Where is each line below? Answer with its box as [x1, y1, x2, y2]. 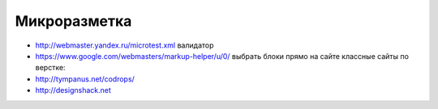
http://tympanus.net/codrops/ [35, 73, 135, 84]
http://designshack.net [35, 86, 111, 95]
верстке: [35, 63, 66, 73]
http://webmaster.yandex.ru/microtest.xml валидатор [35, 40, 214, 50]
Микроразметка [15, 12, 132, 30]
